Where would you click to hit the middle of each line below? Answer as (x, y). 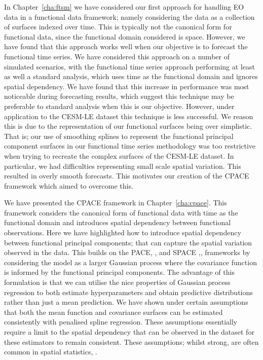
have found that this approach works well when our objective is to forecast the (126, 46)
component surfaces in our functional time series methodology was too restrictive (130, 146)
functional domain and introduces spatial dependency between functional (118, 222)
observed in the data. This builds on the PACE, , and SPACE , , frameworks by (127, 252)
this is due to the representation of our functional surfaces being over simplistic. (128, 126)
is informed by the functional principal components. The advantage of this (119, 272)
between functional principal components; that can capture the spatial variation (128, 242)
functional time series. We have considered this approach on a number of (117, 56)
